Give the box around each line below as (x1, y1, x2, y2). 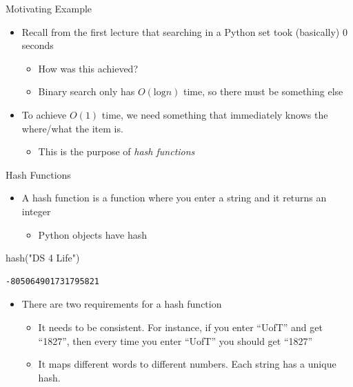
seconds (21, 38, 54, 52)
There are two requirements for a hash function (21, 297, 222, 311)
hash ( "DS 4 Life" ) (6, 250, 80, 265)
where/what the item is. (21, 121, 123, 135)
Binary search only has (38, 84, 135, 99)
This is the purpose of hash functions (38, 144, 195, 159)
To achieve (21, 107, 67, 121)
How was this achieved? (38, 61, 138, 75)
